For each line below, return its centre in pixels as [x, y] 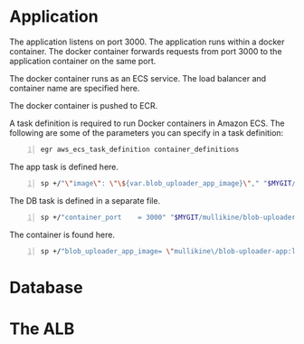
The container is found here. [62, 234]
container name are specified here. [75, 88]
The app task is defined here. [64, 167]
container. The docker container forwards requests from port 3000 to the [146, 51]
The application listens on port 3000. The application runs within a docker [147, 42]
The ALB [42, 329]
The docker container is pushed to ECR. [84, 105]
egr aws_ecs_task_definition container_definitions [140, 149]
